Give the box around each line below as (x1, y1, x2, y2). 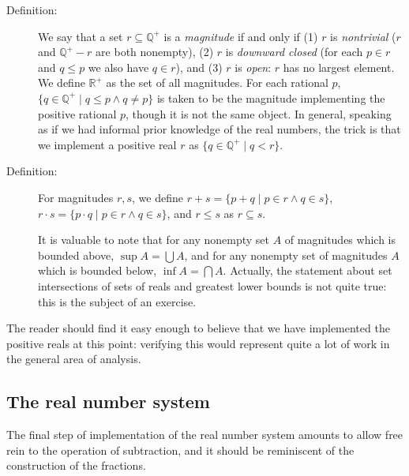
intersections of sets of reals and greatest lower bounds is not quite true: (38, 277, 387, 294)
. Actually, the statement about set (223, 262, 392, 279)
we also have (88, 58, 149, 75)
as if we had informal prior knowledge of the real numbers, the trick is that (38, 121, 401, 137)
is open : (235, 58, 272, 75)
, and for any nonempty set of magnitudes (184, 246, 388, 263)
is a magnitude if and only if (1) (163, 28, 318, 44)
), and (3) (175, 58, 223, 75)
